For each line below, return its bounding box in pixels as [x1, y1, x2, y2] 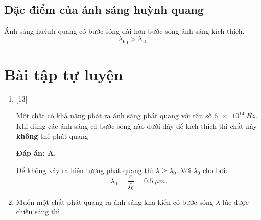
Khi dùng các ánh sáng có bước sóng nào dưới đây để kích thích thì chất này [16, 120, 257, 131]
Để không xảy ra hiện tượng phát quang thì [16, 164, 153, 175]
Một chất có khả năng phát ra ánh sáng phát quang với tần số [16, 110, 212, 121]
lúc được [222, 196, 249, 207]
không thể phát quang [16, 130, 88, 141]
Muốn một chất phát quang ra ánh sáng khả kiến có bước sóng [16, 196, 213, 207]
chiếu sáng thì [16, 206, 60, 217]
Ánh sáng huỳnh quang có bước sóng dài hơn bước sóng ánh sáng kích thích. [4, 26, 245, 36]
